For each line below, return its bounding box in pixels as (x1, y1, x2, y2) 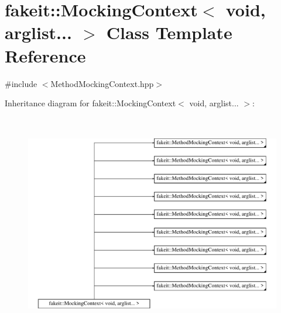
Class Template (106, 20, 232, 44)
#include (5, 77, 37, 89)
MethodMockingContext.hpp (50, 77, 154, 89)
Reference (5, 43, 86, 67)
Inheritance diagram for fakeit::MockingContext (5, 97, 176, 109)
